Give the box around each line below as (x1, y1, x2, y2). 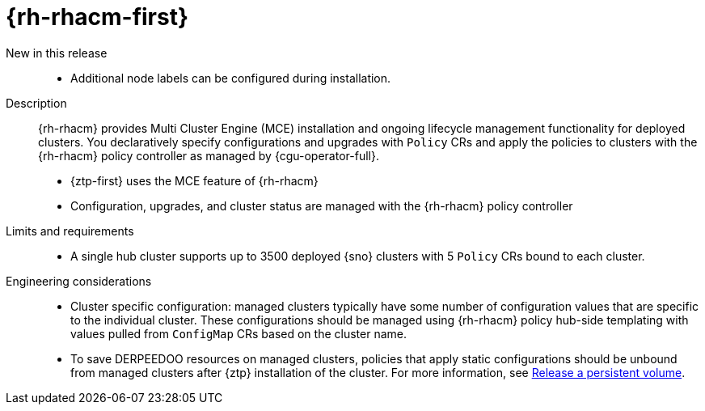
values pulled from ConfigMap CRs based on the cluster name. (70, 326, 407, 341)
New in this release (6, 45, 108, 60)
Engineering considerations (6, 273, 152, 288)
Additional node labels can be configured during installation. (70, 70, 391, 85)
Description (6, 95, 67, 110)
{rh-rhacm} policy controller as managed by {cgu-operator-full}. (38, 148, 379, 163)
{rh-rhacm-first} (6, 3, 189, 31)
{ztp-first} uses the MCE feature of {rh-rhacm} (70, 173, 319, 188)
